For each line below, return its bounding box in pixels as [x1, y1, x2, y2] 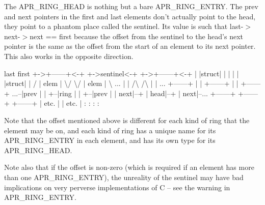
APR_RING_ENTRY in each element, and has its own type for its [4, 135, 216, 145]
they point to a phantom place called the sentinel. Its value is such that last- [4, 21, 244, 32]
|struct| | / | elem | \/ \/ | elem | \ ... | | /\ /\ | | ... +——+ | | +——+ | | [4, 78, 238, 89]
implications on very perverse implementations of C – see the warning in [4, 182, 230, 192]
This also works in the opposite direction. [4, 50, 134, 61]
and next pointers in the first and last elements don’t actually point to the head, [4, 11, 256, 21]
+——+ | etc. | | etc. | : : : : [12, 98, 99, 108]
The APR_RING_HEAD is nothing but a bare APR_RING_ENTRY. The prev [4, 1, 258, 11]
